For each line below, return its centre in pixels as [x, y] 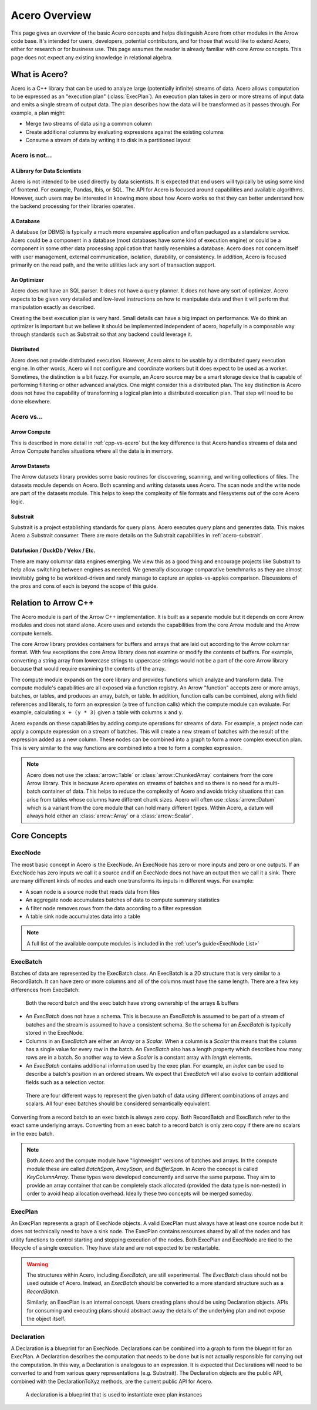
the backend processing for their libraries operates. [73, 206]
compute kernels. [32, 633]
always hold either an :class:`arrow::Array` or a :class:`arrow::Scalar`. [110, 816]
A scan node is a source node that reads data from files [93, 891]
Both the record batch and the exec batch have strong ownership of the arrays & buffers [132, 1003]
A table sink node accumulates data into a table [83, 916]
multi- [272, 783]
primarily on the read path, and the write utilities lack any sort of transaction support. [114, 265]
